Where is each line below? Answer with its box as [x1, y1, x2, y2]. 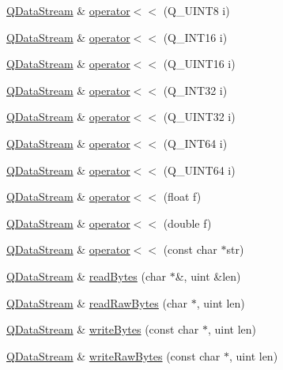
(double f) [163, 214, 212, 231]
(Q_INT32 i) [163, 81, 228, 98]
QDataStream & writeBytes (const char [6, 321, 199, 338]
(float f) [163, 188, 202, 205]
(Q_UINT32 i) [163, 108, 236, 125]
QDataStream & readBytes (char [6, 267, 167, 284]
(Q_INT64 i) [163, 134, 228, 151]
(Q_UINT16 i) [163, 55, 236, 72]
